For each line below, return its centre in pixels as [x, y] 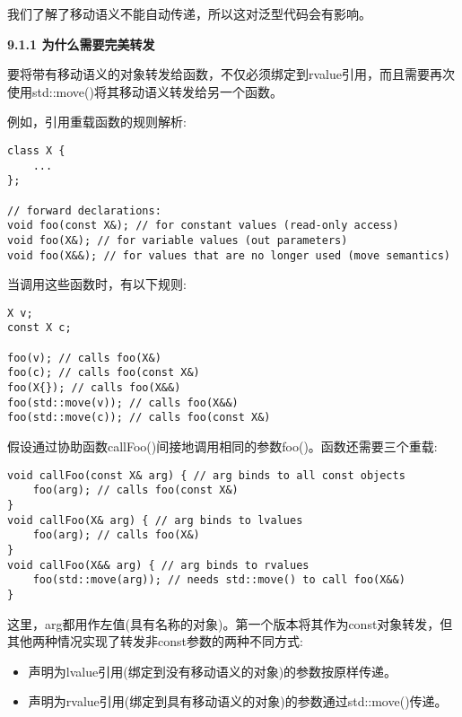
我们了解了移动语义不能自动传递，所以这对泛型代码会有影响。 [189, 13]
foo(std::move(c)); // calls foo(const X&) [139, 418]
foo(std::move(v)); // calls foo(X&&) [123, 402]
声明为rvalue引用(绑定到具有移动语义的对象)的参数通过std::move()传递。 [238, 701]
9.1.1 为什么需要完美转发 [81, 44]
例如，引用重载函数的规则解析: [97, 122]
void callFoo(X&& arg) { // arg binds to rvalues [158, 565]
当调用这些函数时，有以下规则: [97, 284]
